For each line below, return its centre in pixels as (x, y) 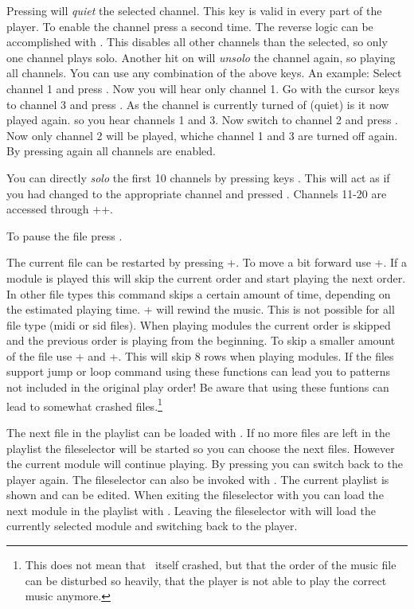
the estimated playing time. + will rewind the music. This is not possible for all (201, 309)
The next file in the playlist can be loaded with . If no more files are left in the (199, 432)
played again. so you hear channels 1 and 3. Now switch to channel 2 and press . (202, 120)
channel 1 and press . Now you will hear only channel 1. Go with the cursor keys (203, 88)
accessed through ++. (60, 209)
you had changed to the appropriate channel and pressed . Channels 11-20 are (197, 193)
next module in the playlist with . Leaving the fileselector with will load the (191, 510)
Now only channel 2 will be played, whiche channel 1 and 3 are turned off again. (202, 135)
